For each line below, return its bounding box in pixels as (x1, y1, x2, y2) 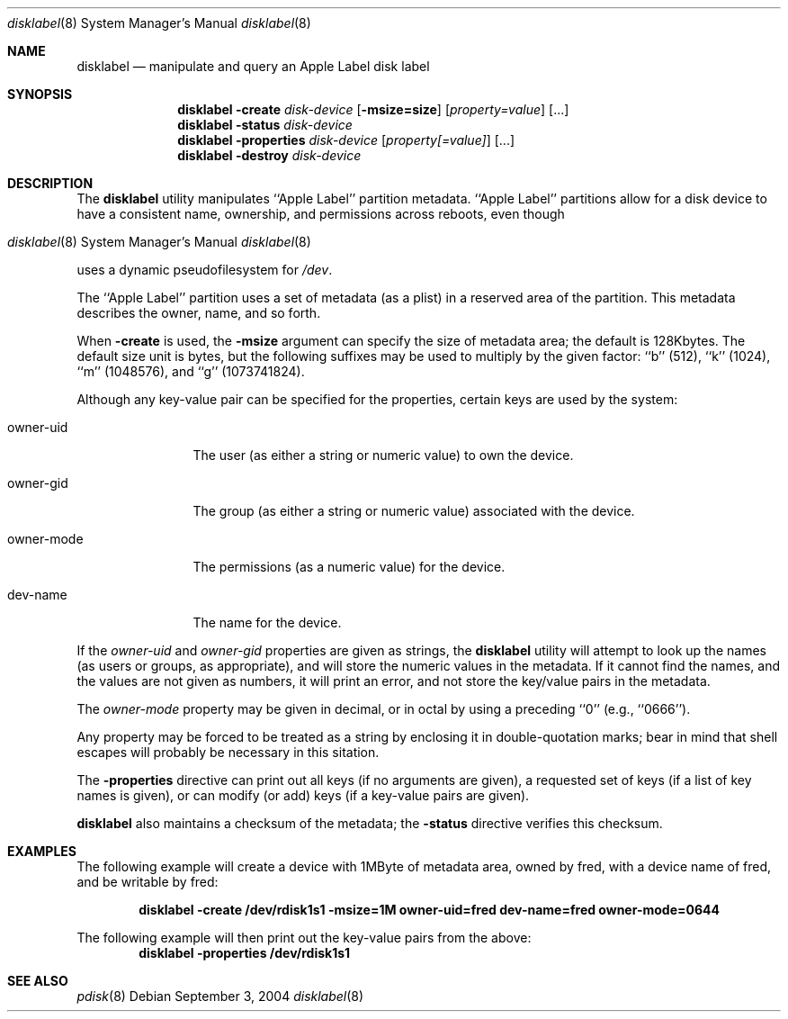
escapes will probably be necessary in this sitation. (76, 744, 380, 760)
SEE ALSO (7, 973, 68, 988)
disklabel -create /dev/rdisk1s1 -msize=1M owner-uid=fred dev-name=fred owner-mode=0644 (139, 902, 720, 917)
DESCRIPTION (7, 176, 94, 191)
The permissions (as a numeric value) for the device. (193, 559, 506, 574)
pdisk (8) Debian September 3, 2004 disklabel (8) (76, 988, 364, 1004)
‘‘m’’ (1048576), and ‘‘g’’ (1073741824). (76, 364, 305, 379)
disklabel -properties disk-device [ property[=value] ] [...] (177, 132, 515, 148)
